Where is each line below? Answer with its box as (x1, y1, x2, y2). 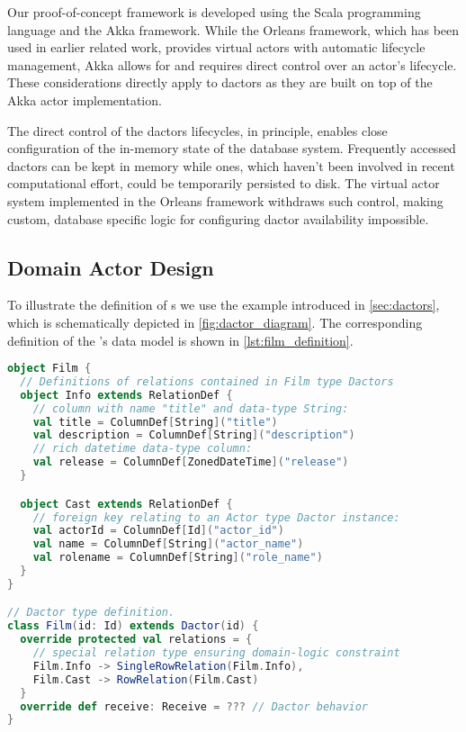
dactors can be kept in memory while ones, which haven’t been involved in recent (7, 156, 455, 175)
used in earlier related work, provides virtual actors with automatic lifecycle (7, 38, 426, 57)
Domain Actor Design (7, 253, 214, 281)
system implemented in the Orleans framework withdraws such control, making (7, 191, 444, 210)
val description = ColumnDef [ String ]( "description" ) (32, 429, 355, 442)
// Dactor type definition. (7, 606, 175, 619)
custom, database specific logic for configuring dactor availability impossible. (7, 209, 429, 228)
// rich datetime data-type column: (32, 442, 253, 456)
